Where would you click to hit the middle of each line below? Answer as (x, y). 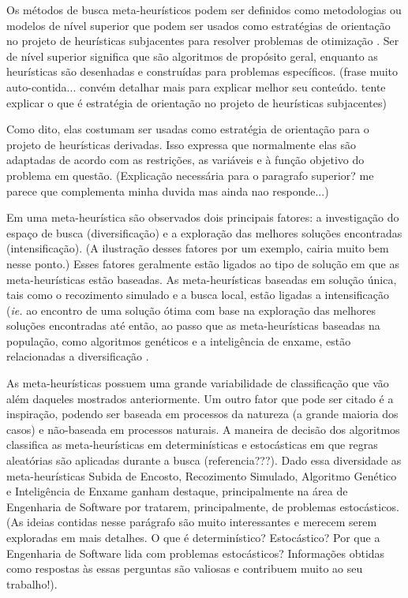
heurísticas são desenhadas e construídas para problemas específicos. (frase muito (202, 71)
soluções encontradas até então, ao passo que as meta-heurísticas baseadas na (193, 325)
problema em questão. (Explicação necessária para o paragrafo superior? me (190, 175)
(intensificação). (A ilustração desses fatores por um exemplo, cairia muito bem (198, 248)
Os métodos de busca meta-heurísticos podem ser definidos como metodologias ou (204, 9)
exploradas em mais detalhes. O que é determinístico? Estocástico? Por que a (193, 537)
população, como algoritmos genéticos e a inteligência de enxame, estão (179, 340)
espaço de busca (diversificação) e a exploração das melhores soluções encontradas (204, 232)
